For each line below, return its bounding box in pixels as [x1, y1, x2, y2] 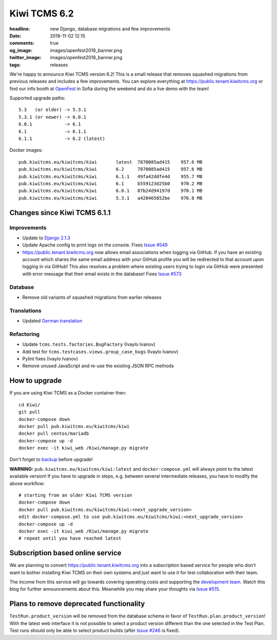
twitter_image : [9, 55, 42, 61]
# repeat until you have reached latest [18, 536, 122, 541]
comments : [9, 40, 34, 46]
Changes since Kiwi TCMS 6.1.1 [9, 208, 111, 217]
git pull [18, 409, 41, 415]
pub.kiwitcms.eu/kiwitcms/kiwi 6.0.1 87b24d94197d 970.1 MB [18, 188, 203, 194]
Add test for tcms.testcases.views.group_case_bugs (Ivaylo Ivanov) [22, 348, 179, 354]
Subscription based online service [9, 548, 122, 558]
